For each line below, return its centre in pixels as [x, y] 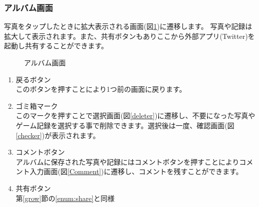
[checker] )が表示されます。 [58, 135]
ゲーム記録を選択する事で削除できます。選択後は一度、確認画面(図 [125, 125]
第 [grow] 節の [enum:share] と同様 [65, 198]
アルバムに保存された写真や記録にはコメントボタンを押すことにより [128, 161]
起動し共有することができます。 [56, 46]
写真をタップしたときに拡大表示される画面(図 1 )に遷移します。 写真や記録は [128, 26]
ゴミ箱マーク [37, 105]
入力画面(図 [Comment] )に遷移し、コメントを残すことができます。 [136, 171]
